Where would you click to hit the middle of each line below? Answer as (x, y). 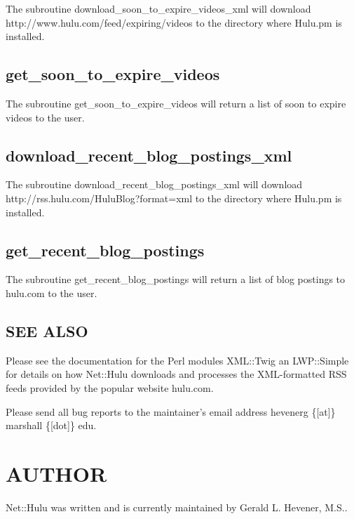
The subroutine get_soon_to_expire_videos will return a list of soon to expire (176, 103)
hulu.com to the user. (52, 293)
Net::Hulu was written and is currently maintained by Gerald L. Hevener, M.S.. (177, 507)
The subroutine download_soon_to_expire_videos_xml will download (158, 8)
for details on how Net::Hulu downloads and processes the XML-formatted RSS (176, 374)
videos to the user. (45, 117)
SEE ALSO (47, 330)
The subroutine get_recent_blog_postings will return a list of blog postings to (176, 279)
